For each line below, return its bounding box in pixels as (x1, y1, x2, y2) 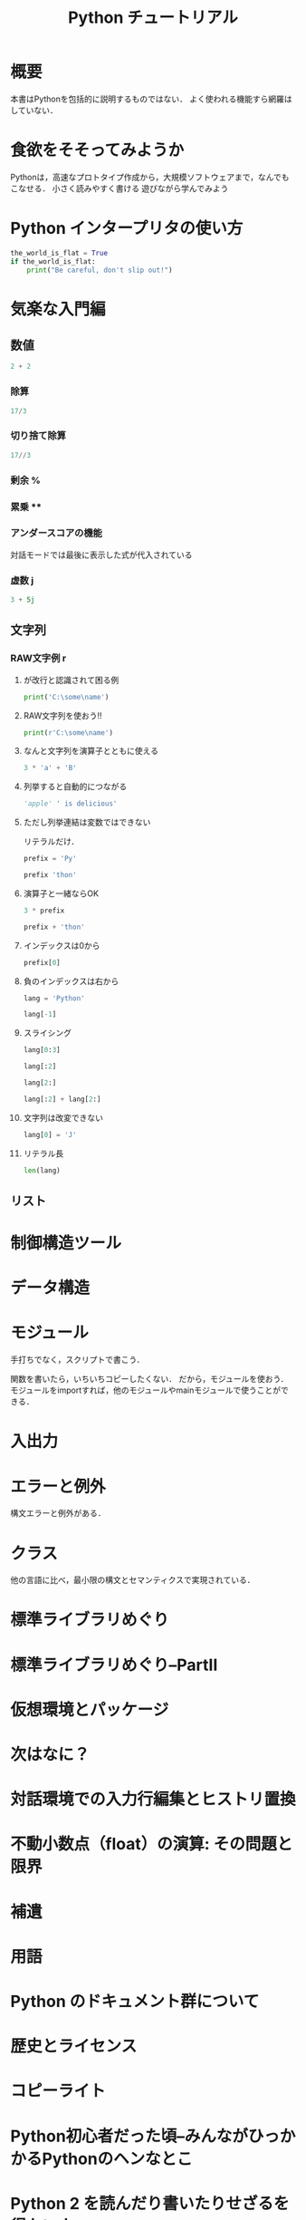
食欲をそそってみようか (10, 140, 185, 160)
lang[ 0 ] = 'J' (23, 1130, 77, 1139)
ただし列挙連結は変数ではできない (23, 816, 151, 828)
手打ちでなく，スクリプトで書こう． (10, 1355, 145, 1366)
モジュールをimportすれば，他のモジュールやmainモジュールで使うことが (10, 1385, 282, 1395)
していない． (10, 104, 58, 115)
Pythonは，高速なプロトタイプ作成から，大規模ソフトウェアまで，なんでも (10, 171, 290, 182)
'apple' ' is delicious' (23, 799, 118, 808)
